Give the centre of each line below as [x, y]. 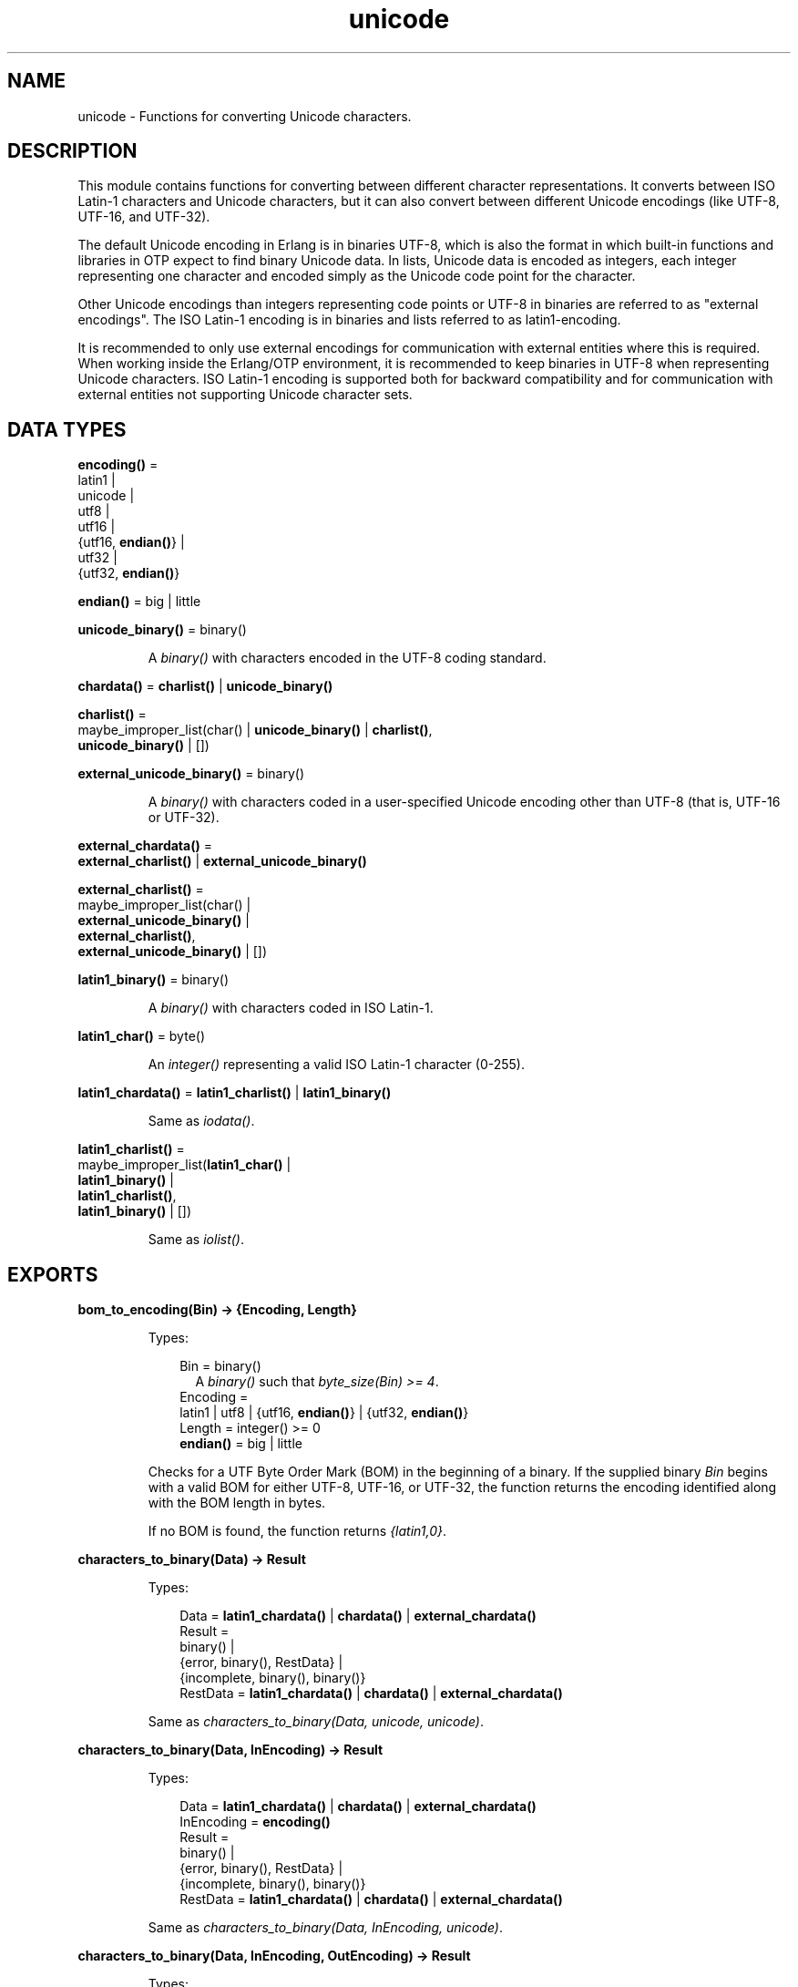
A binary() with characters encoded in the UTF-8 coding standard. [347, 658]
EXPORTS [53, 1274]
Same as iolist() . [196, 1240]
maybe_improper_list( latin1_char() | [184, 1165]
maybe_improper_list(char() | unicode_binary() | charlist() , [255, 730]
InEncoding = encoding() [255, 1822]
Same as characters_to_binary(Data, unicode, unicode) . [316, 1722]
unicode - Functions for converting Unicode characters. [245, 116]
